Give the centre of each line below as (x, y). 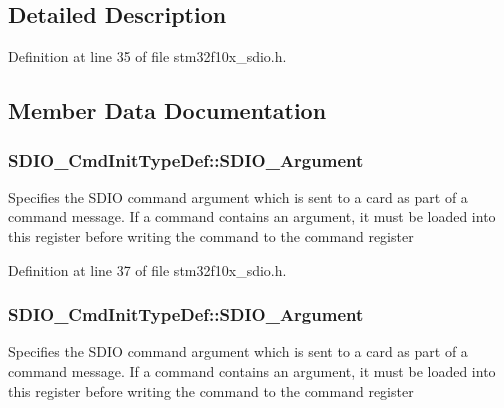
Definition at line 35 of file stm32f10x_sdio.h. (147, 56)
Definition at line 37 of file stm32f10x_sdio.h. (147, 269)
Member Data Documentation (167, 110)
